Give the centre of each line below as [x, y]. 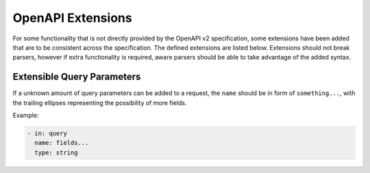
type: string [56, 152]
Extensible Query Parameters [77, 77]
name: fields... [62, 143]
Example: [26, 116]
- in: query [47, 133]
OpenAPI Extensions [73, 18]
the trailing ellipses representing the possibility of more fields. [100, 103]
